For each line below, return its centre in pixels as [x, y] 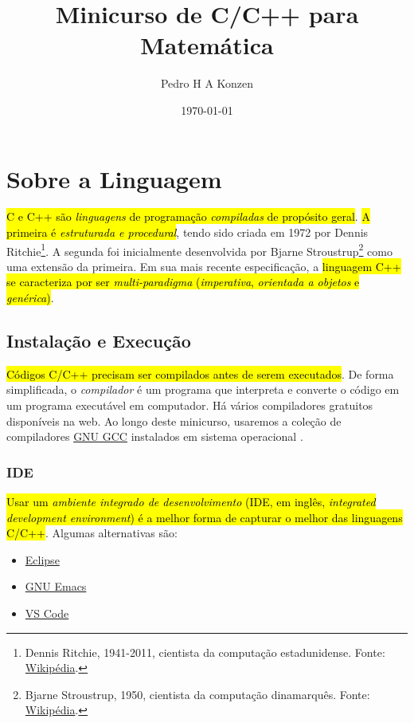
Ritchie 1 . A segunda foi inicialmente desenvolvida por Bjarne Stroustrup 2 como [199, 250]
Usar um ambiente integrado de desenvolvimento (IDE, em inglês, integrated [191, 502]
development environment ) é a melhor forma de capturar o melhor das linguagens [205, 517]
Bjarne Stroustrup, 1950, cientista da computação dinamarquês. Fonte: [197, 694]
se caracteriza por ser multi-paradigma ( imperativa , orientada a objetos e [183, 282]
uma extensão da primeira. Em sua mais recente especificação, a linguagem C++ [204, 266]
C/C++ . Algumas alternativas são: [92, 533]
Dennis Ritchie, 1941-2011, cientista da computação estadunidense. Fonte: [205, 652]
